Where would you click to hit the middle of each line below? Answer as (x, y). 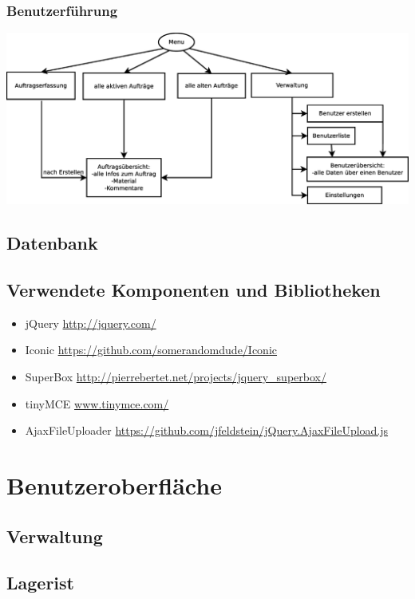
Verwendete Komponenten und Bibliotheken (194, 290)
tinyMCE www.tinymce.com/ (97, 403)
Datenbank (52, 243)
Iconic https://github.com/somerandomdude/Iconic (151, 350)
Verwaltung (55, 536)
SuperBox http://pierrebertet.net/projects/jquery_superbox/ (176, 377)
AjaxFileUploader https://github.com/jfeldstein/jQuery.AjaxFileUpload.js (207, 430)
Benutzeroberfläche (114, 485)
